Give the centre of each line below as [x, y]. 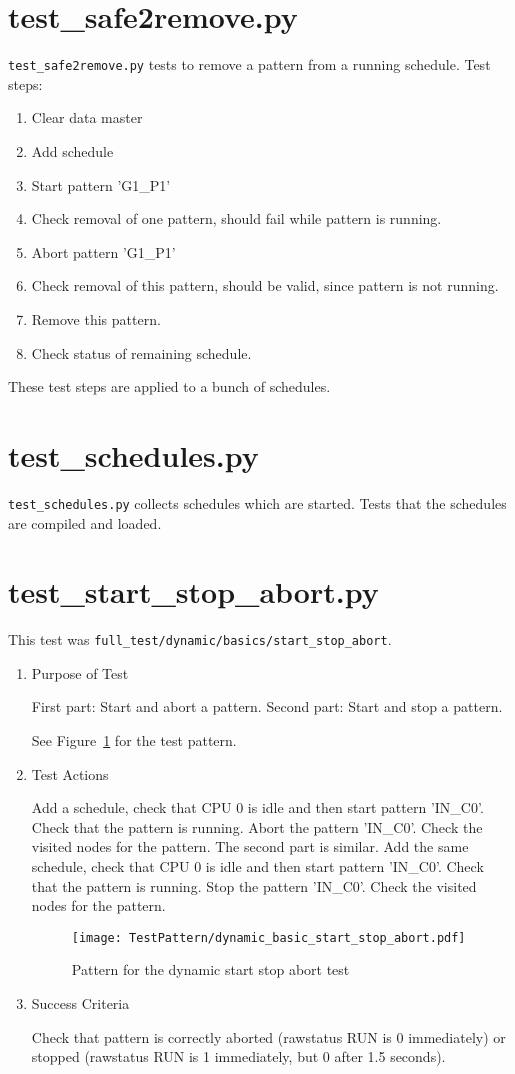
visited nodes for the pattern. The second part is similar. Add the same [250, 846]
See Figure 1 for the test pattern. [134, 740]
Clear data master [87, 117]
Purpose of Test [80, 672]
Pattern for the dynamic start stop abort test [210, 969]
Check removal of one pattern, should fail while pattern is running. [236, 218]
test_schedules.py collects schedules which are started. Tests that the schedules [257, 502]
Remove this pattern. [96, 318]
